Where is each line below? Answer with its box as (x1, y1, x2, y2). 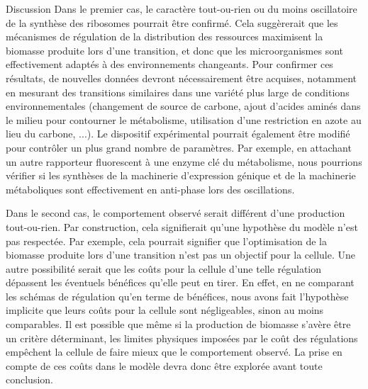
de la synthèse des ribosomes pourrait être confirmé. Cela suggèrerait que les (6, 15, 338, 30)
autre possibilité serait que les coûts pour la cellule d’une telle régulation (6, 261, 322, 276)
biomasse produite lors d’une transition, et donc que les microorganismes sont (6, 43, 344, 57)
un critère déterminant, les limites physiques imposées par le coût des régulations (6, 330, 358, 345)
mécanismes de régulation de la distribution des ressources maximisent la (6, 29, 323, 44)
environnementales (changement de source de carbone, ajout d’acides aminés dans (6, 98, 361, 113)
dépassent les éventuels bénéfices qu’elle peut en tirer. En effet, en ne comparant (6, 275, 355, 290)
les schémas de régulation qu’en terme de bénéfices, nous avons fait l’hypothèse (6, 288, 349, 303)
